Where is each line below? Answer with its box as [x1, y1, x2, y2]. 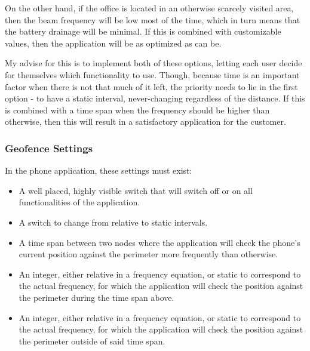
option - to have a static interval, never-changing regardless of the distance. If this [5, 92, 305, 104]
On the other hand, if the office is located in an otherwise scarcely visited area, [5, 2, 294, 14]
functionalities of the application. [19, 196, 140, 208]
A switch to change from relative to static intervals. [19, 215, 208, 228]
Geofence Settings [5, 140, 93, 155]
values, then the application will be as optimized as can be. [5, 36, 222, 49]
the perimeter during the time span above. [19, 291, 174, 303]
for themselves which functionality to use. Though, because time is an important [5, 68, 300, 81]
